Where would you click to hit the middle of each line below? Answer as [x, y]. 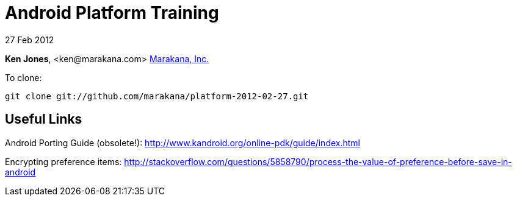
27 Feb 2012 [30, 40]
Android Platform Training [112, 13]
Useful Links [44, 119]
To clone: [23, 77]
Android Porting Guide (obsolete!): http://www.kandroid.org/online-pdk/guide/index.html [183, 143]
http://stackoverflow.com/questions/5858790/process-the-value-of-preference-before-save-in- [318, 161]
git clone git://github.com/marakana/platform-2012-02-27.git [157, 96]
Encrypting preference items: [63, 161]
